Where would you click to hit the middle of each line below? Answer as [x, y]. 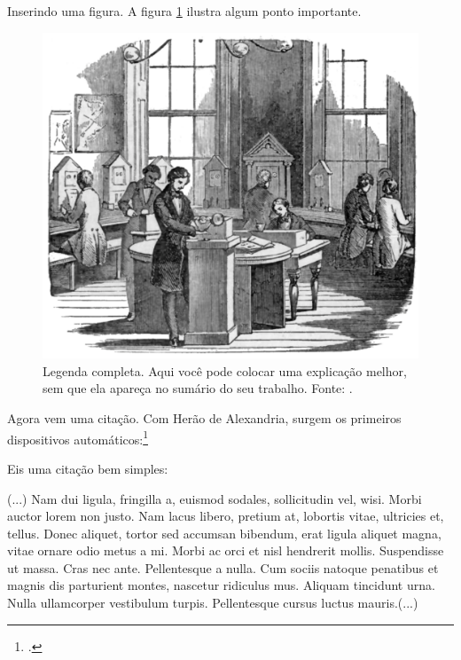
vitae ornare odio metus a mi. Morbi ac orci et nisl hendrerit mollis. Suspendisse [226, 550]
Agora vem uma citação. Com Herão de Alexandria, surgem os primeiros [204, 418]
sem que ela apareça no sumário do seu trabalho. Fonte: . [198, 388]
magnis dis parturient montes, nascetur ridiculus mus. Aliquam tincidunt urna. [221, 585]
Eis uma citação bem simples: [88, 468]
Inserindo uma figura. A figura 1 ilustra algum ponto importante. [184, 11]
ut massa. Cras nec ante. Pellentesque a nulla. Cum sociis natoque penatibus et [223, 567]
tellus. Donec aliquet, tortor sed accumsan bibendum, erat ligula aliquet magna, [224, 533]
